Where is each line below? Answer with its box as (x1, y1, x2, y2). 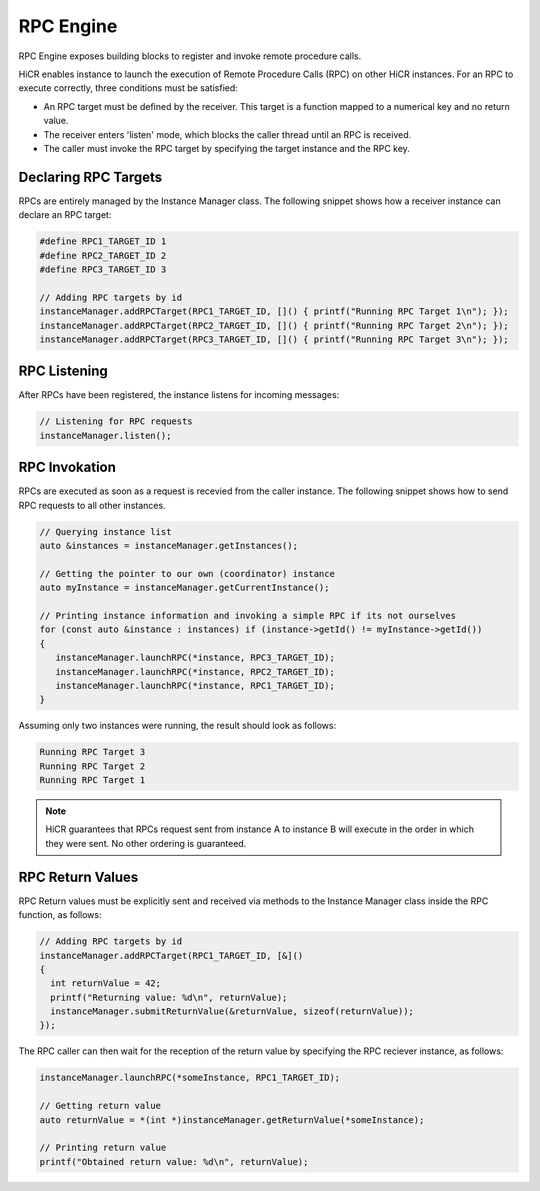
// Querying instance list (39, 526, 172, 537)
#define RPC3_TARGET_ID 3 (39, 263, 167, 275)
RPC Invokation (18, 459, 117, 476)
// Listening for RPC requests (39, 416, 194, 427)
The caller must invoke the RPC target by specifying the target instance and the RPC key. (43, 142, 410, 154)
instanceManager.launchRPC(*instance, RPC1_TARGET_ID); (55, 680, 335, 691)
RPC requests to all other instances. (18, 499, 166, 511)
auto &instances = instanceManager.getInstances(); (39, 540, 299, 552)
